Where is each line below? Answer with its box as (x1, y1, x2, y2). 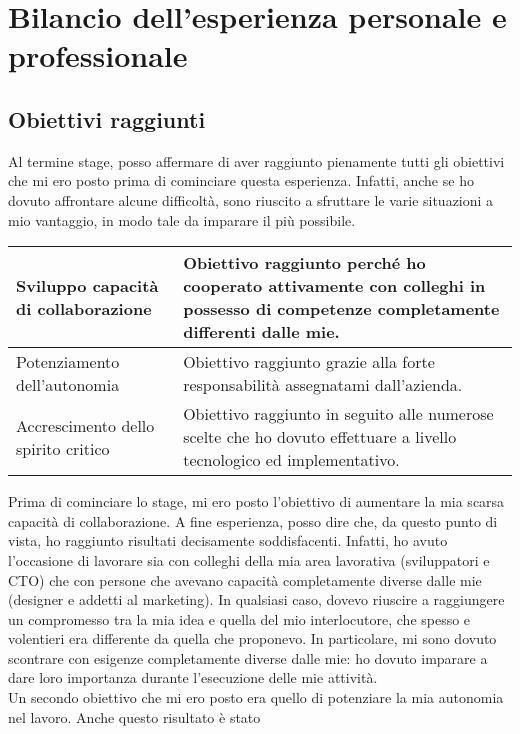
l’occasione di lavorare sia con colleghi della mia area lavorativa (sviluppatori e (8, 549, 490, 570)
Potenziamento (16, 350, 120, 374)
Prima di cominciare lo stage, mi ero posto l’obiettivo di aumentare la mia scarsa (8, 491, 505, 512)
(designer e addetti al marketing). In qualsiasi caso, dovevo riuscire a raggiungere (8, 589, 505, 610)
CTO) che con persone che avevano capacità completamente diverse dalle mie (8, 569, 482, 590)
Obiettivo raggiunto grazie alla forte (183, 350, 435, 374)
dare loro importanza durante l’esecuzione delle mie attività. (8, 667, 378, 688)
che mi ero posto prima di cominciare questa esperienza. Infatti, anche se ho (8, 170, 474, 191)
